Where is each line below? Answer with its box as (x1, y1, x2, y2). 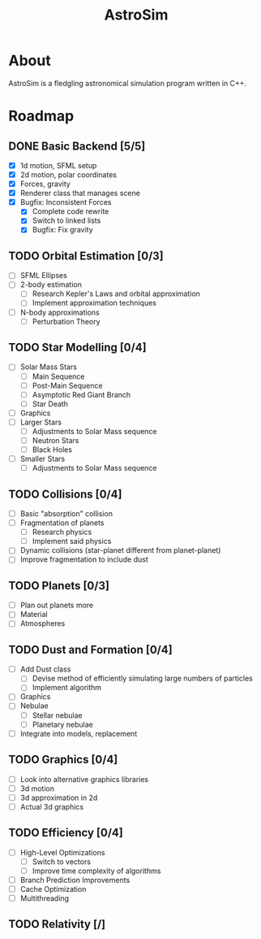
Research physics (32, 527, 92, 537)
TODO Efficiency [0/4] (8, 826, 123, 840)
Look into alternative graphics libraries (19, 774, 149, 784)
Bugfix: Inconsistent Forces (19, 198, 112, 207)
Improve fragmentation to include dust (19, 554, 148, 564)
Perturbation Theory (32, 316, 101, 326)
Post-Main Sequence (32, 380, 103, 390)
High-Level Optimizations (19, 847, 105, 857)
